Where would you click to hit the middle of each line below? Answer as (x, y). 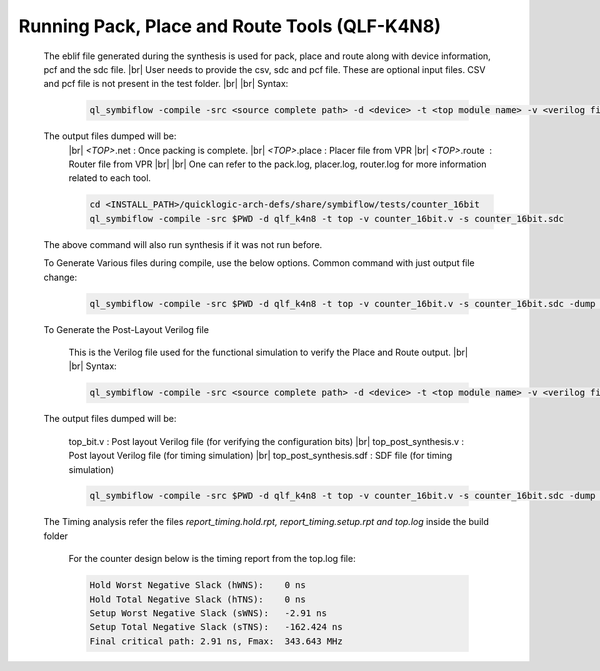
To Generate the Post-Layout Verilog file (126, 329)
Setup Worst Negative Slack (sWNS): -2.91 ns (208, 613)
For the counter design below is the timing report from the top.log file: (212, 559)
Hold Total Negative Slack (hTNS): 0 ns (198, 599)
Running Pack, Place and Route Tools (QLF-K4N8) (230, 26)
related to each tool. (110, 178)
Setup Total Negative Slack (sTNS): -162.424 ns (216, 627)
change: (60, 277)
